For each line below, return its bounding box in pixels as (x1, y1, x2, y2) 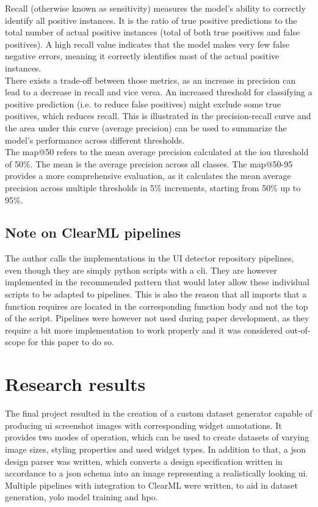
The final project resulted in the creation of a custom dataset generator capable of (5, 407, 313, 420)
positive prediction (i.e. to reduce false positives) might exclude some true (5, 97, 281, 110)
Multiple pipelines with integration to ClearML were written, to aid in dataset (5, 478, 298, 491)
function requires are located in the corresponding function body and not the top (5, 299, 308, 312)
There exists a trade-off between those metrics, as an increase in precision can (5, 73, 296, 86)
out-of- (285, 323, 311, 336)
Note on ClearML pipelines (5, 223, 181, 242)
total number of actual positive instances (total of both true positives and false (5, 26, 300, 38)
